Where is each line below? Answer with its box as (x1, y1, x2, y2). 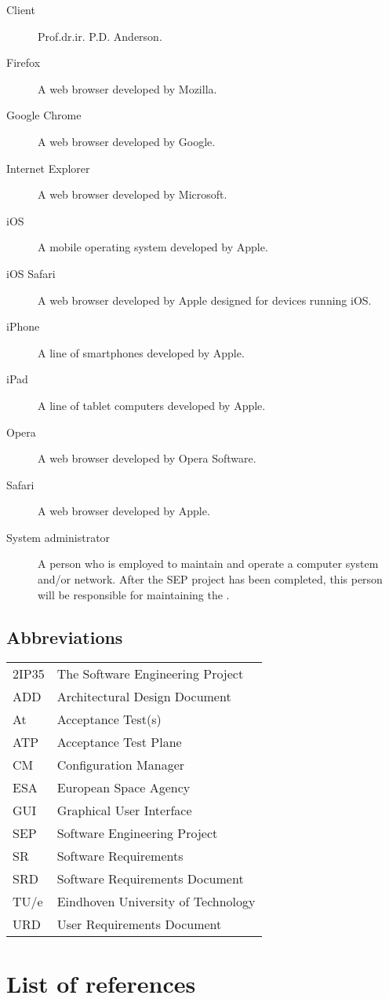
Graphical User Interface (56, 801, 192, 820)
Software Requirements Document (56, 869, 244, 888)
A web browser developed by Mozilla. (38, 80, 217, 97)
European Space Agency (56, 778, 191, 797)
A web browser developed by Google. (38, 133, 216, 149)
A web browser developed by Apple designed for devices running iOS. (38, 291, 372, 308)
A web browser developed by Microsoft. (38, 186, 227, 203)
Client (6, 2, 35, 17)
